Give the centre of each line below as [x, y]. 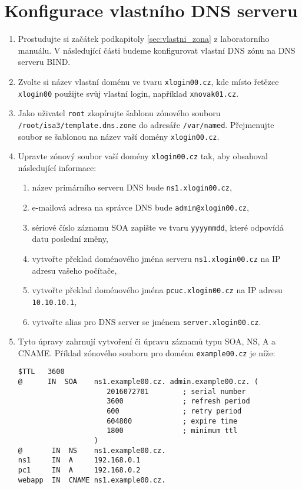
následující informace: [57, 167]
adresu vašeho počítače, [74, 270]
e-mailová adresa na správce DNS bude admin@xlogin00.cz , [140, 207]
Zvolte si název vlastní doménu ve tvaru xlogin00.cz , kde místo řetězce [148, 81]
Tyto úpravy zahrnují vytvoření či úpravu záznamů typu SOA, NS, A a [147, 341]
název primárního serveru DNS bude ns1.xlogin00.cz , [132, 187]
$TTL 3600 [41, 372]
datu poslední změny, [70, 239]
